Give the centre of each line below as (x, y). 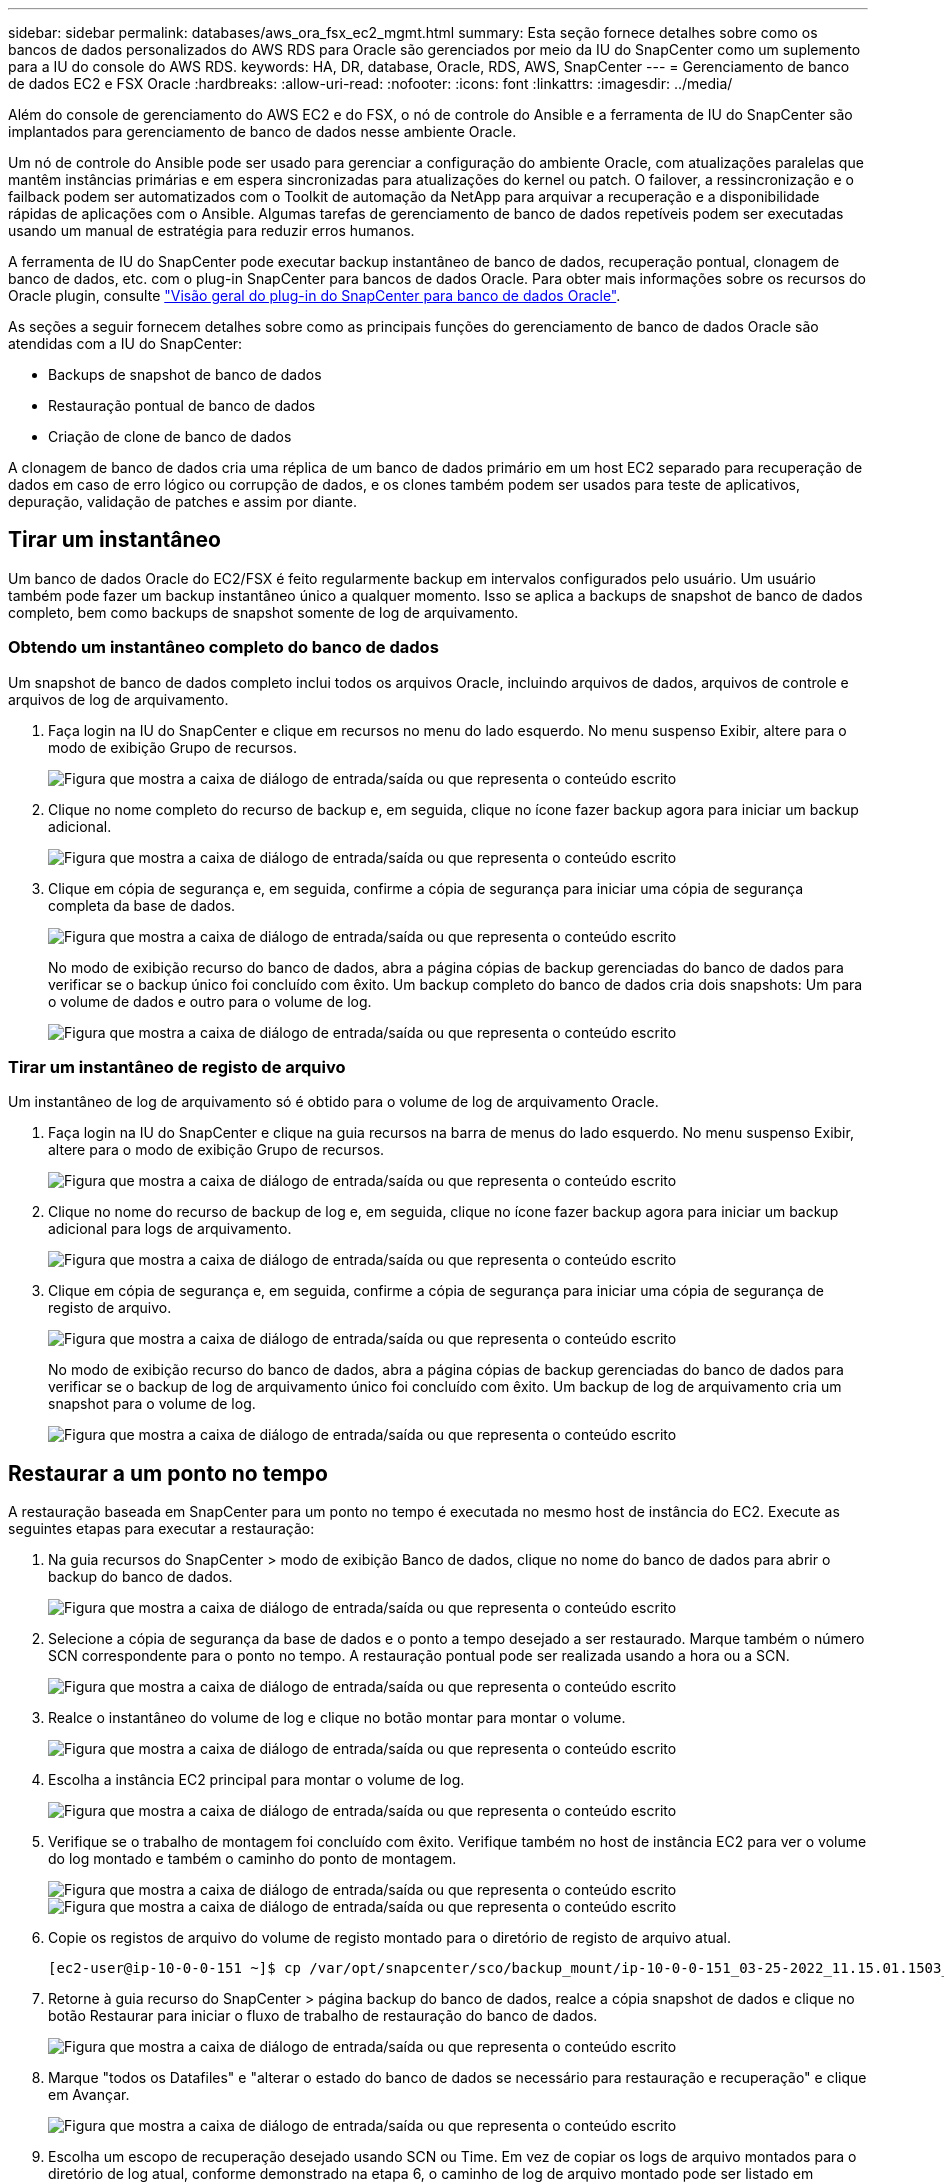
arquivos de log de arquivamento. (118, 699)
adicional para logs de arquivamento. (170, 1229)
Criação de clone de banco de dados (170, 436)
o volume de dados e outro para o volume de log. (210, 1001)
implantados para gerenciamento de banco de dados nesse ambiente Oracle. (262, 131)
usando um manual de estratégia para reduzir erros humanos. (211, 230)
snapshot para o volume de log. (152, 1404)
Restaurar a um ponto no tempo (168, 1473)
